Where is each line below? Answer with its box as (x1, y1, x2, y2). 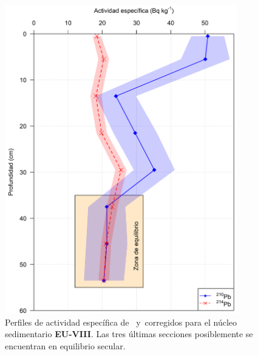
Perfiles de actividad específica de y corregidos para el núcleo (5, 315, 237, 328)
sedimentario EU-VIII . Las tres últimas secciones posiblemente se (5, 327, 253, 340)
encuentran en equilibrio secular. (5, 339, 126, 352)
